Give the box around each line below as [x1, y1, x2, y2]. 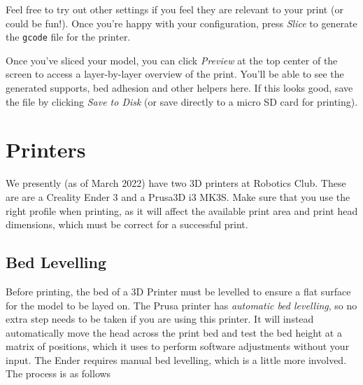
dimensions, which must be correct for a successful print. [6, 217, 248, 232]
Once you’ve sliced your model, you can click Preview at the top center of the [6, 52, 338, 67]
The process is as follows [6, 366, 111, 381]
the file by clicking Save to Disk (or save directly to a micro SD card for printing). [6, 94, 358, 108]
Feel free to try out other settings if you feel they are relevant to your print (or [6, 2, 343, 16]
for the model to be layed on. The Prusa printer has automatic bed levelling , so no [6, 297, 357, 312]
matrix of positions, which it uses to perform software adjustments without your [6, 339, 350, 353]
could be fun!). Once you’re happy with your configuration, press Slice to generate [6, 15, 357, 30]
